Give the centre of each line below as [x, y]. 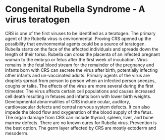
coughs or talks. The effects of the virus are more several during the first [79, 86]
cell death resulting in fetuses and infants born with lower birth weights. [78, 96]
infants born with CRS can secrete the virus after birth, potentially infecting [81, 70]
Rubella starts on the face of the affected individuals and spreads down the [82, 49]
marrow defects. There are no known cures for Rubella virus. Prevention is [81, 123]
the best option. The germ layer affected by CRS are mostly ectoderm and [81, 128]
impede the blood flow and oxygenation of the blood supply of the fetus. [79, 112]
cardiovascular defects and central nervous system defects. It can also [78, 107]
